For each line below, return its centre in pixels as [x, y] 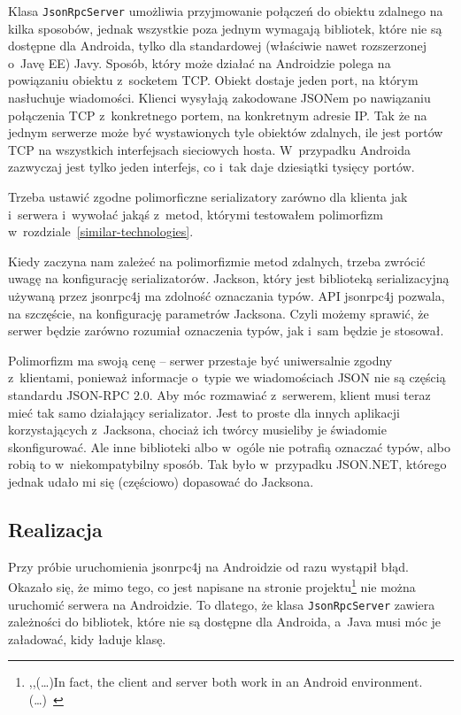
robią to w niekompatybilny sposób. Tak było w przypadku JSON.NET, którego [227, 464]
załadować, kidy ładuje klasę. [87, 638]
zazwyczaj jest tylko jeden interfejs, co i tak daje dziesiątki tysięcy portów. [211, 167]
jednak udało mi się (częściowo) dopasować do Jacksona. [161, 481]
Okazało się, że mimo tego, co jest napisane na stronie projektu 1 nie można [212, 585]
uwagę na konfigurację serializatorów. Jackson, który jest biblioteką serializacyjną [229, 278]
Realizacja [55, 529]
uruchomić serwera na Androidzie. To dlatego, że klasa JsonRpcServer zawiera [222, 604]
